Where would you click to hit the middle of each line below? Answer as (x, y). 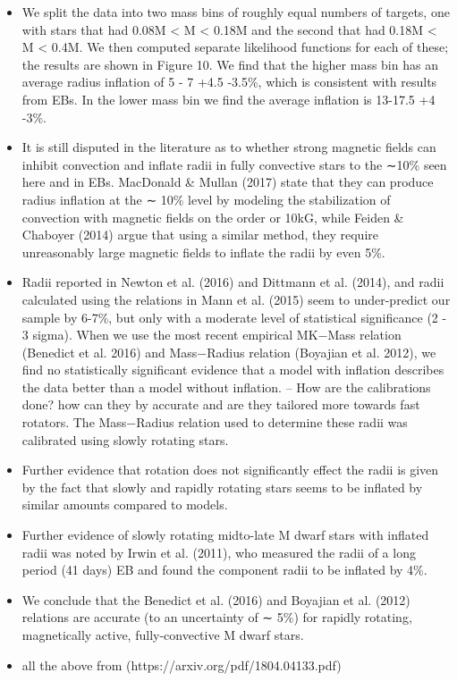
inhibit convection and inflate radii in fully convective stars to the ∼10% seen (234, 164)
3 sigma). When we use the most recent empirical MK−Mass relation (212, 335)
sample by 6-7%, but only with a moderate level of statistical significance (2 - (234, 317)
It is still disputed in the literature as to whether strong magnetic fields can (229, 147)
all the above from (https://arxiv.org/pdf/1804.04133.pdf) (182, 664)
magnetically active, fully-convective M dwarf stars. (163, 635)
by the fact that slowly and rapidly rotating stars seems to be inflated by (222, 487)
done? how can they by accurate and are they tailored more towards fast (221, 404)
